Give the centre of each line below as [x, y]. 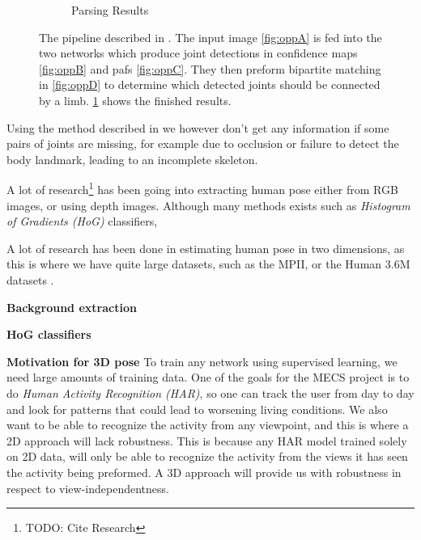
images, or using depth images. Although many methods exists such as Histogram [208, 205]
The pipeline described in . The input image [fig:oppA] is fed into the [210, 37]
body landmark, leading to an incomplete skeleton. [132, 159]
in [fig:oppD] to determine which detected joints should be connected [210, 84]
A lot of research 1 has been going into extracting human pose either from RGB [202, 188]
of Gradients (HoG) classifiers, [82, 221]
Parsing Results [110, 10]
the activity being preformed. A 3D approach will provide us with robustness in [204, 472]
